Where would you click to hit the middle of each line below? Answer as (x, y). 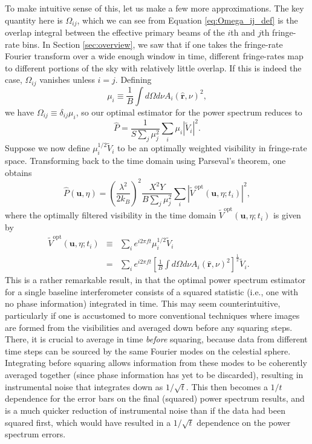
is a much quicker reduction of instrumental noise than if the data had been (145, 410)
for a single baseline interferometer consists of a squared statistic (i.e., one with (151, 291)
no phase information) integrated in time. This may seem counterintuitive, (143, 303)
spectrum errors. (35, 434)
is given (287, 215)
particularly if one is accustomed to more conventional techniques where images (152, 315)
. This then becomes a (227, 386)
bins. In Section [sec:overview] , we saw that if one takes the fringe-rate (152, 44)
